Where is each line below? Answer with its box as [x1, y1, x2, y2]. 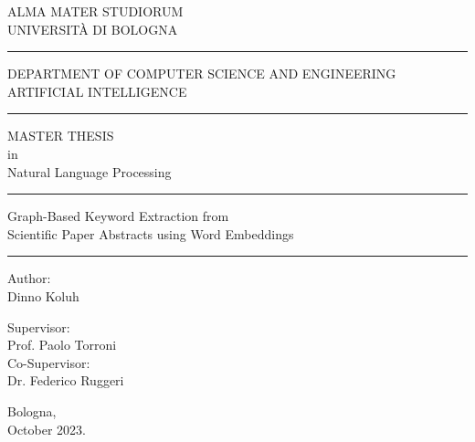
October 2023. [7, 419, 86, 438]
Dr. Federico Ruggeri [7, 371, 124, 390]
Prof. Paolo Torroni [7, 335, 117, 354]
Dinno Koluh [7, 286, 79, 305]
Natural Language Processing [7, 162, 172, 181]
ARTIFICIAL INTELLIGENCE [7, 81, 187, 100]
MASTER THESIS [7, 126, 114, 145]
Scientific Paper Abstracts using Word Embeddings [7, 224, 294, 243]
